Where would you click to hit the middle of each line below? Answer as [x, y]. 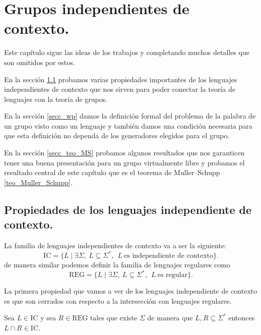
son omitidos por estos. [40, 62]
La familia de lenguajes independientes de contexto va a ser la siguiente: [115, 245]
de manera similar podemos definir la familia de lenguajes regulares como [117, 265]
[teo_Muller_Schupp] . [38, 182]
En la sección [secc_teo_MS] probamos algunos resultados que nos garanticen [124, 153]
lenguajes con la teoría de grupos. [56, 99]
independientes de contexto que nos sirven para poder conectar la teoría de [120, 89]
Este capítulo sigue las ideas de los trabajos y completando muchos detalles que [127, 52]
